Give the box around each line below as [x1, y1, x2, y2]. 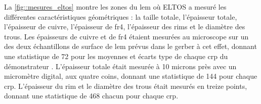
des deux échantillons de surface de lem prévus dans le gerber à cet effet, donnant [4, 41, 257, 51]
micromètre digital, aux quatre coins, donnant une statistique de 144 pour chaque [4, 71, 257, 81]
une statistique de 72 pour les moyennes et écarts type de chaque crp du [4, 50, 228, 61]
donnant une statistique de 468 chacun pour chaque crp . [4, 90, 179, 101]
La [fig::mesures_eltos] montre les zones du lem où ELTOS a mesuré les [4, 2, 227, 12]
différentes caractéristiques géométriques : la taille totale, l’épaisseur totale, [4, 11, 237, 22]
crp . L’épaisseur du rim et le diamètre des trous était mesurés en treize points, [4, 80, 247, 91]
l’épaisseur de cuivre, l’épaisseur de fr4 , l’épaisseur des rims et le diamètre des [4, 21, 245, 32]
